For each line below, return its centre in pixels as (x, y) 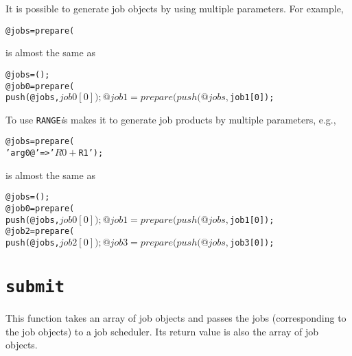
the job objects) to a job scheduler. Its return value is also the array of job (162, 331)
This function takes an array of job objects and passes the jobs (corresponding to (176, 317)
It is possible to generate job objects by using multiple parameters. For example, (175, 8)
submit (35, 286)
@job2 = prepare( (40, 232)
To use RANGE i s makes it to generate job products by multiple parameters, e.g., (171, 119)
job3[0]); (252, 243)
